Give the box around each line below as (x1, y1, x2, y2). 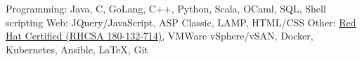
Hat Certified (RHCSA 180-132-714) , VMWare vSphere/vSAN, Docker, (6, 28, 313, 43)
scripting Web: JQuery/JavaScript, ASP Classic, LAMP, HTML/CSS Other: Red (6, 15, 356, 29)
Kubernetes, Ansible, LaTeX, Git (6, 42, 148, 56)
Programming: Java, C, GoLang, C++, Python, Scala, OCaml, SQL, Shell (6, 1, 326, 15)
